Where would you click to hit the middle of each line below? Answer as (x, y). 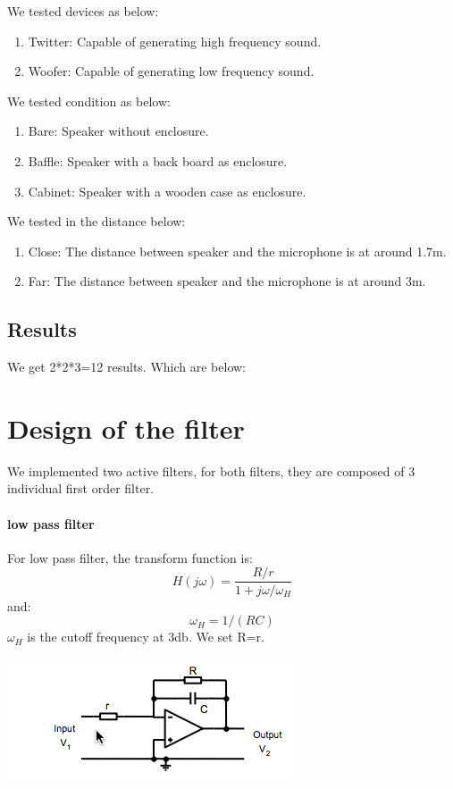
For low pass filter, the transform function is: (130, 557)
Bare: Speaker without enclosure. (118, 131)
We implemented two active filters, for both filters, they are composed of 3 (211, 470)
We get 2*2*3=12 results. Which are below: (126, 367)
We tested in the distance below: (96, 221)
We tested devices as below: (83, 11)
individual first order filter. (81, 488)
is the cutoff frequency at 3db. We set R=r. (146, 637)
